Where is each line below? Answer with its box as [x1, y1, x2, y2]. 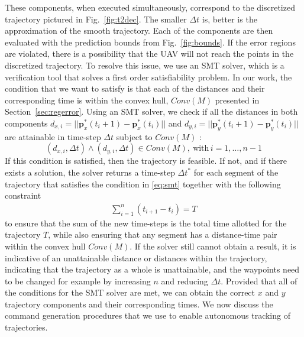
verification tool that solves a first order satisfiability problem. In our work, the [5, 70, 292, 83]
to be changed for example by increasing [5, 274, 151, 287]
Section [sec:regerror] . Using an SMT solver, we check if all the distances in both [5, 105, 298, 118]
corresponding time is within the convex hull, [5, 93, 169, 106]
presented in [215, 93, 260, 106]
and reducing [161, 274, 208, 287]
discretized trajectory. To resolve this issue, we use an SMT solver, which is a [5, 59, 284, 71]
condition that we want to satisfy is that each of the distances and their [5, 82, 265, 95]
